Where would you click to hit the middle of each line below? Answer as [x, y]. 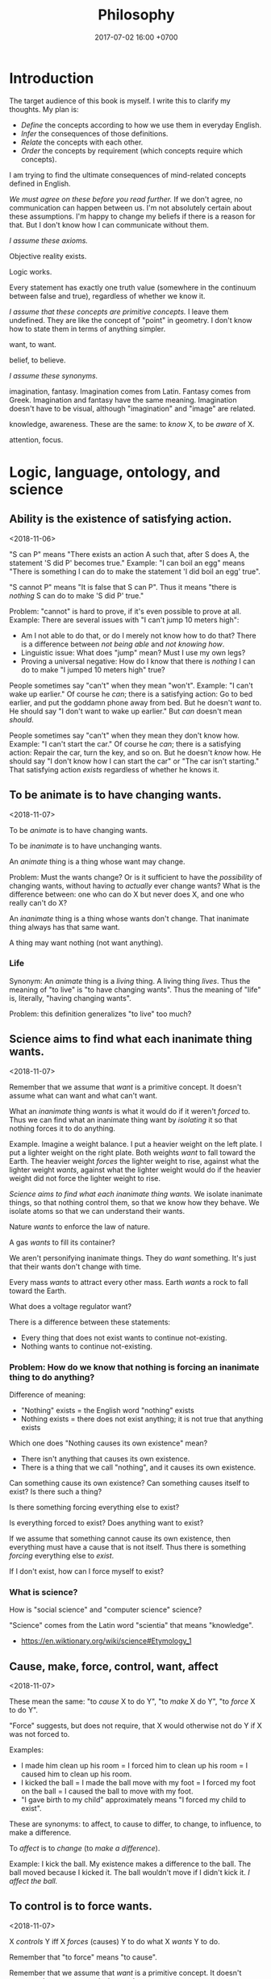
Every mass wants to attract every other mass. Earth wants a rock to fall [129, 1282]
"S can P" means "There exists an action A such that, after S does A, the [129, 554]
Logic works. [31, 271]
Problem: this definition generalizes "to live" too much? [100, 1014]
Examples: [26, 1750]
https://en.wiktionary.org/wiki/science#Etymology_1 [106, 1641]
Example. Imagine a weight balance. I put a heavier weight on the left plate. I [136, 1144]
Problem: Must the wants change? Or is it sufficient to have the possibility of [136, 877]
